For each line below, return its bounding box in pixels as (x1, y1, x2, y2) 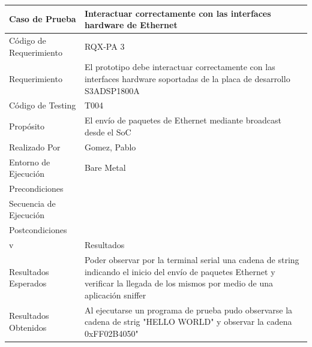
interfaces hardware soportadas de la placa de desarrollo (84, 72, 290, 85)
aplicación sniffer (84, 288, 146, 301)
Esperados (9, 277, 47, 289)
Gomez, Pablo (84, 140, 136, 153)
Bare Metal (84, 161, 126, 174)
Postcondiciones (9, 224, 67, 236)
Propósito (9, 120, 45, 132)
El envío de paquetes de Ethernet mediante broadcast (84, 114, 281, 126)
